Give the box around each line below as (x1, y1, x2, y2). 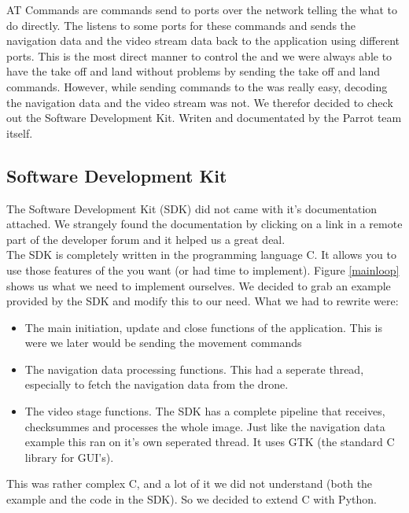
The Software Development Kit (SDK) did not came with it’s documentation (6, 200, 378, 216)
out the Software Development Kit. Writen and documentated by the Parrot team (6, 109, 402, 126)
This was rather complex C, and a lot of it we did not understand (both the (6, 475, 373, 492)
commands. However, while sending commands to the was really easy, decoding (6, 78, 388, 94)
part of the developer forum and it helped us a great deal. (6, 231, 286, 247)
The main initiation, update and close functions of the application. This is (24, 319, 382, 335)
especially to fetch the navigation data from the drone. (24, 376, 289, 393)
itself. (6, 124, 33, 141)
